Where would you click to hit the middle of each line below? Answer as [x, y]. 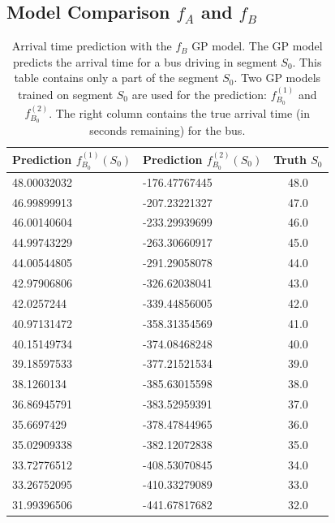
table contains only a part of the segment [116, 78]
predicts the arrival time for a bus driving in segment [145, 61]
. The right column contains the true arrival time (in [180, 112]
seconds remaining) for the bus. [167, 130]
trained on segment [65, 94]
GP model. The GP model [257, 46]
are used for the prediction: [199, 94]
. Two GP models [277, 78]
